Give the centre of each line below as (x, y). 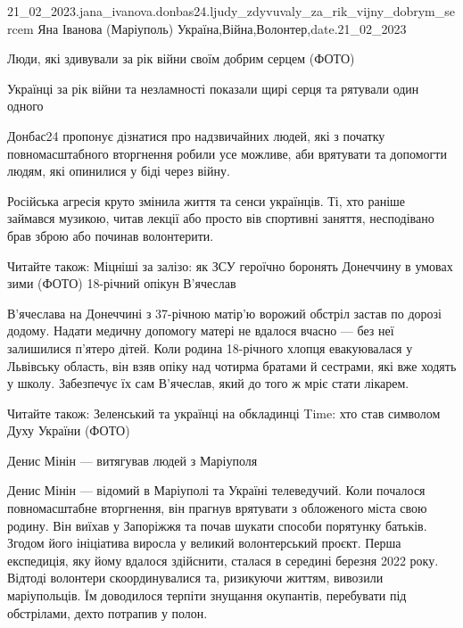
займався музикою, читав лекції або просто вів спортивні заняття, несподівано (221, 218)
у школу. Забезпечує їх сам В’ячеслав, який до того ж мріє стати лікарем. (208, 383)
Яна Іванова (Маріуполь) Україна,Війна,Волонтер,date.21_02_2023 (222, 28)
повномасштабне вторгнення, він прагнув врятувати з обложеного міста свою (217, 508)
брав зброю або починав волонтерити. (111, 235)
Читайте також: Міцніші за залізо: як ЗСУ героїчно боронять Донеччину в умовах (230, 265)
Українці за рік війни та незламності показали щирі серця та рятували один (213, 88)
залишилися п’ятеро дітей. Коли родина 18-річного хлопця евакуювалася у (210, 347)
